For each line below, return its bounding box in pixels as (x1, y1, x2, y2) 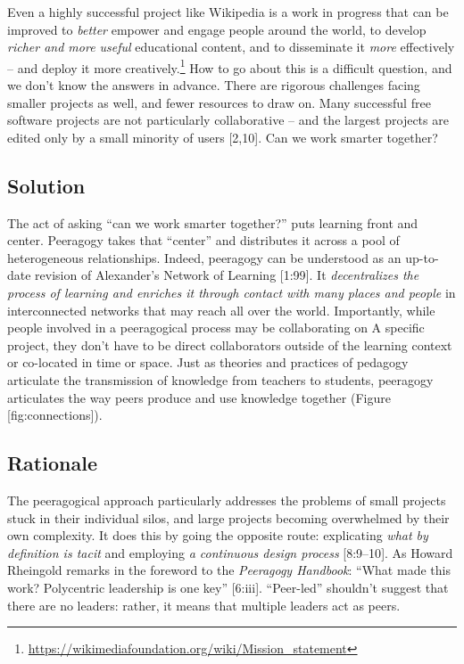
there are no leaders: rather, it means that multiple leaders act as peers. (7, 595, 401, 614)
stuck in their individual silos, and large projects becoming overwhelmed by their (7, 508, 450, 527)
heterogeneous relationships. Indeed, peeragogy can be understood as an (7, 248, 402, 266)
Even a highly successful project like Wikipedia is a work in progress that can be (7, 3, 449, 20)
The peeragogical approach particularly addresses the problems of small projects (7, 490, 446, 509)
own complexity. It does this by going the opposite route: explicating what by (7, 526, 428, 545)
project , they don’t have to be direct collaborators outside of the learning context (7, 335, 452, 354)
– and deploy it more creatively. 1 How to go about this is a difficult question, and (7, 55, 452, 77)
